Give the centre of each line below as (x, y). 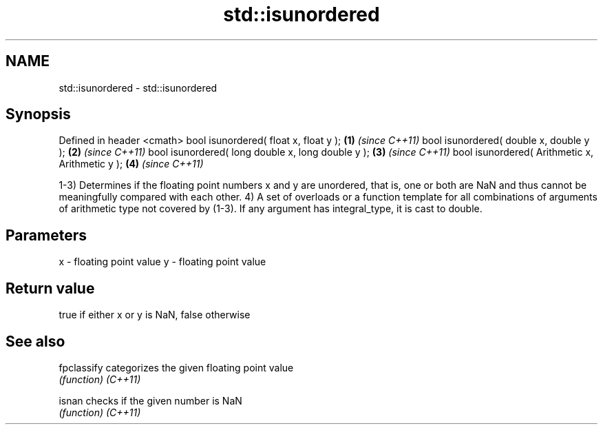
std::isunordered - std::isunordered (138, 88)
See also (35, 341)
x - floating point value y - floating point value (162, 262)
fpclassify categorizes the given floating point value (176, 367)
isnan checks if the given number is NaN (150, 400)
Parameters (46, 235)
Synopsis (38, 114)
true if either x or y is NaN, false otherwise (155, 315)
